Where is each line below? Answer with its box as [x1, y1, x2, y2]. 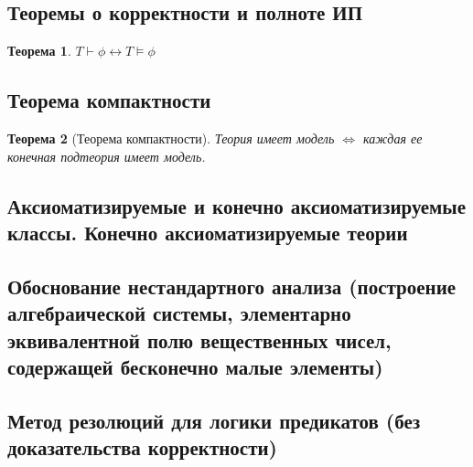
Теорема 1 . [7, 41, 71, 60]
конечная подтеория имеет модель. [7, 146, 206, 165]
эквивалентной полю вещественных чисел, [7, 325, 392, 354]
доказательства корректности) [7, 433, 277, 462]
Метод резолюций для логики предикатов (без [7, 406, 421, 434]
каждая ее [363, 129, 423, 147]
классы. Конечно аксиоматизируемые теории [7, 218, 408, 246]
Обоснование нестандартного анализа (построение [7, 271, 457, 300]
